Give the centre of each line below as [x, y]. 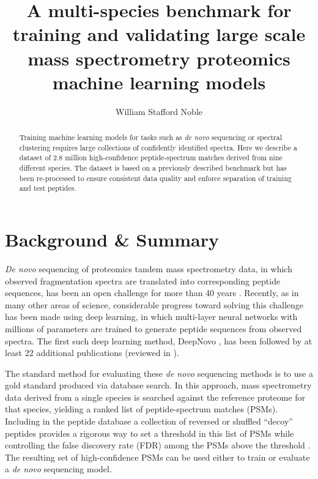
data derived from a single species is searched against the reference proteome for [155, 397]
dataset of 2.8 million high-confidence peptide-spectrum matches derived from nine [151, 158]
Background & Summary [112, 239]
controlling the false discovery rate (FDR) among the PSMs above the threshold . [158, 445]
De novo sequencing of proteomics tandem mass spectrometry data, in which [149, 268]
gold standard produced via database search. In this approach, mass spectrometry [158, 385]
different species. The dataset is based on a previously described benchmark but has [153, 168]
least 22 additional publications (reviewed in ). [92, 353]
